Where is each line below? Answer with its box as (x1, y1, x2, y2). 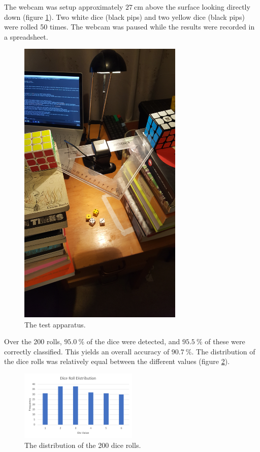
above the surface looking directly (145, 2, 250, 12)
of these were (205, 336, 245, 347)
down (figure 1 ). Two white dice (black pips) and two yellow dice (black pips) (4, 11, 245, 22)
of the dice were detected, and (86, 336, 180, 347)
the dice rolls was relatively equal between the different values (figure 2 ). (4, 356, 230, 367)
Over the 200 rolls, (4, 336, 62, 347)
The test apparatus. (24, 319, 86, 329)
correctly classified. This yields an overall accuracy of (4, 346, 170, 356)
